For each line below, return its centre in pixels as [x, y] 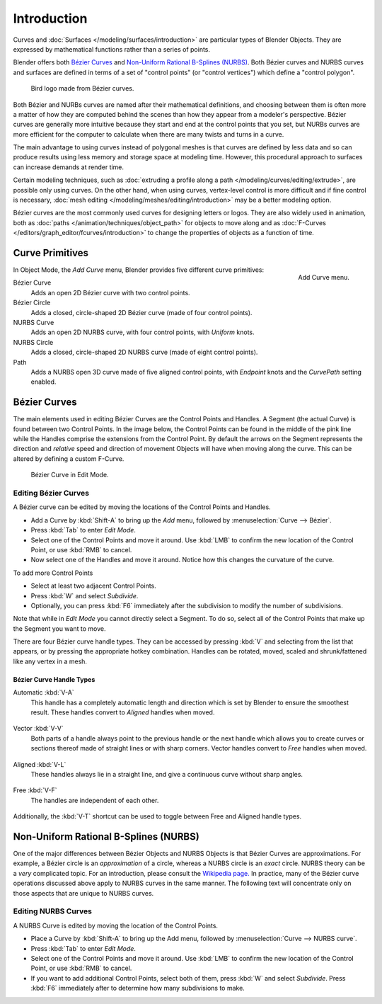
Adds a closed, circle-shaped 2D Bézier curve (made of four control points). [141, 312]
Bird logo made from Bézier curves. [82, 89]
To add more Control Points [53, 573]
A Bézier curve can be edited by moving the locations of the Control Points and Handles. [142, 507]
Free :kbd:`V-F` [35, 790]
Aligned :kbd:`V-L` [40, 764]
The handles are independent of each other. [95, 800]
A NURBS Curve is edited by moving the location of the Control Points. [116, 925]
